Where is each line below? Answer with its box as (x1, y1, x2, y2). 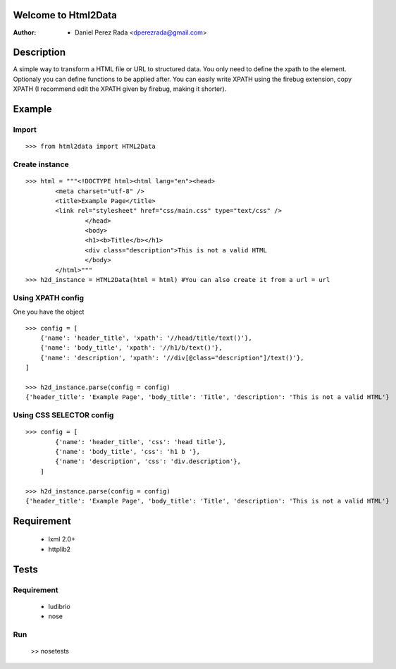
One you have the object (13, 307, 85, 317)
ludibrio (48, 602, 70, 610)
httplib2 (48, 545, 70, 553)
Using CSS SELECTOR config (13, 410, 114, 420)
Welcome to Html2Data (13, 9, 118, 21)
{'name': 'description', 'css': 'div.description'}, (55, 458, 241, 465)
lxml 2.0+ (48, 535, 75, 544)
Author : (13, 28, 37, 37)
